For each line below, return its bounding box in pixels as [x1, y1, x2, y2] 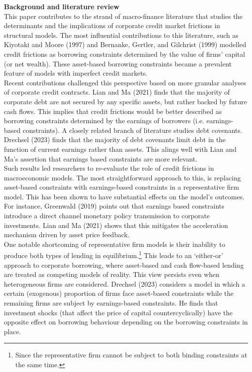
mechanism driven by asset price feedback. [4, 229, 130, 240]
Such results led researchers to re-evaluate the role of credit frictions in [4, 163, 214, 173]
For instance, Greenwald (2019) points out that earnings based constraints [4, 201, 224, 211]
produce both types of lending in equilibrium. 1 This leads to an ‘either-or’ [4, 249, 223, 260]
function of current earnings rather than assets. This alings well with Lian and [4, 144, 236, 154]
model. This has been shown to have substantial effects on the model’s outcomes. [4, 191, 245, 201]
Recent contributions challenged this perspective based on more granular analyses [4, 77, 246, 87]
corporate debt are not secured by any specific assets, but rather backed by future [4, 96, 247, 106]
